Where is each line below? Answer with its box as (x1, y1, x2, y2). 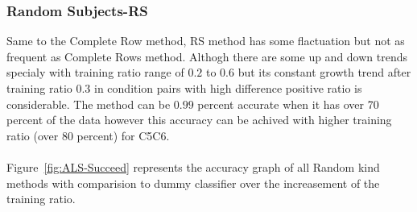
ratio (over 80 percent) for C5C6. (6, 127, 170, 143)
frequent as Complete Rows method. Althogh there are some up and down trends (6, 48, 408, 64)
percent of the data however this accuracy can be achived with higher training (6, 111, 392, 128)
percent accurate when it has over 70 (197, 95, 379, 112)
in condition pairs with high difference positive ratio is (94, 80, 362, 96)
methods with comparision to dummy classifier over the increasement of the (6, 174, 380, 191)
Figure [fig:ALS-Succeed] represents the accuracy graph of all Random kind (6, 158, 380, 175)
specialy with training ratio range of (6, 64, 184, 81)
